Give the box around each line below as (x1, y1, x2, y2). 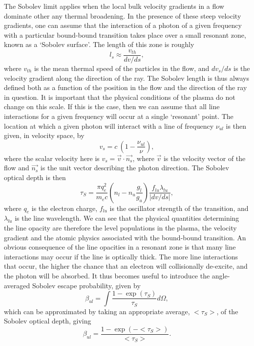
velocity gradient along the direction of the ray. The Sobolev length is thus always (4, 72, 250, 83)
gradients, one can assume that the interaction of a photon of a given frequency (4, 20, 242, 30)
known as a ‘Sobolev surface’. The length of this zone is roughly (4, 39, 194, 49)
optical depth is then (4, 172, 66, 182)
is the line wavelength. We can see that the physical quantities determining (15, 213, 239, 223)
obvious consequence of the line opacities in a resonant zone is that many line (4, 242, 236, 252)
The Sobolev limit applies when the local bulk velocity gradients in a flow (4, 1, 224, 11)
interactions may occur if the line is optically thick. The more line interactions (4, 251, 238, 261)
